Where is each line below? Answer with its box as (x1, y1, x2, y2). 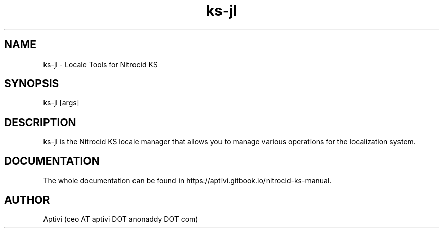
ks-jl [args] (43, 98, 79, 107)
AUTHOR (4, 193, 50, 206)
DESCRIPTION (4, 115, 76, 129)
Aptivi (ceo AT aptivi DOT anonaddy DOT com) (43, 214, 198, 223)
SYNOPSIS (4, 77, 59, 90)
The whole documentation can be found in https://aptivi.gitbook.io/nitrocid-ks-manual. (43, 176, 332, 185)
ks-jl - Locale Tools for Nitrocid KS (43, 60, 158, 69)
